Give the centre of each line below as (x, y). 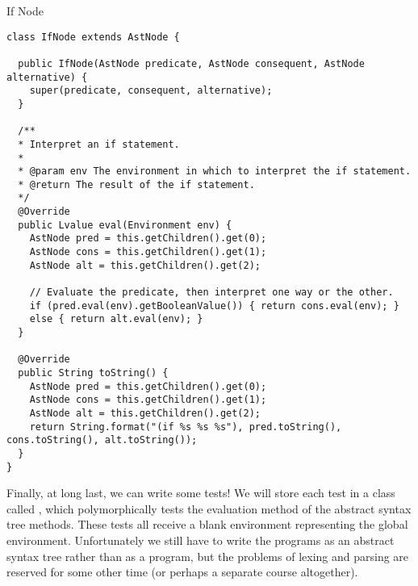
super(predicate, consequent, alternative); (151, 91)
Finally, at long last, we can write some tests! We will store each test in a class (201, 493)
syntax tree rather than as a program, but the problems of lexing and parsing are (208, 556)
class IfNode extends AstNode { (93, 37)
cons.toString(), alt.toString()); (102, 440)
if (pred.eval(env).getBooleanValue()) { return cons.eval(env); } (214, 306)
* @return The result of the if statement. (136, 184)
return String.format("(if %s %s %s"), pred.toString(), (186, 427)
